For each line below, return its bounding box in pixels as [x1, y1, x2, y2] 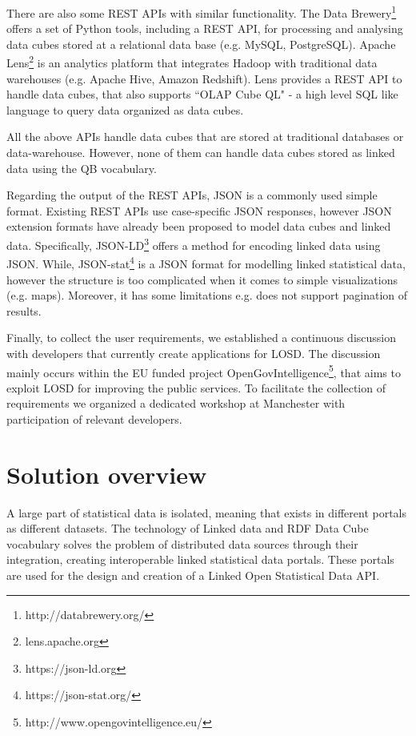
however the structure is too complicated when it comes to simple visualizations [6, 271, 398, 288]
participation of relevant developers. [6, 410, 182, 427]
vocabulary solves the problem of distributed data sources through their [6, 535, 358, 552]
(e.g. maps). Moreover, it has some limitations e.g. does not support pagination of [6, 287, 408, 304]
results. [6, 302, 42, 319]
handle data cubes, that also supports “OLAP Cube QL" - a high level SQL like [6, 86, 398, 103]
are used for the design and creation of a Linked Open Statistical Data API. [6, 567, 380, 584]
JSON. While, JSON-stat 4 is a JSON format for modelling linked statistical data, [6, 253, 406, 271]
